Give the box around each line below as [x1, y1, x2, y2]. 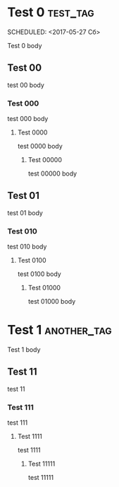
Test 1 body [7, 345, 41, 354]
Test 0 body [7, 41, 42, 50]
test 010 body [7, 242, 47, 251]
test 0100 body [17, 270, 61, 278]
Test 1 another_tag [7, 322, 112, 338]
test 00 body [7, 81, 44, 89]
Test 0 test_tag [7, 4, 95, 21]
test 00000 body [27, 169, 77, 178]
